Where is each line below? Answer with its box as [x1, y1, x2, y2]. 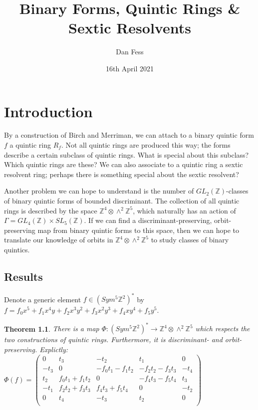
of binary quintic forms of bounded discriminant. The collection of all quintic [4, 196, 240, 205]
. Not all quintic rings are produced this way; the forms [61, 140, 231, 150]
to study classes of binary [151, 234, 229, 245]
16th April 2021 [105, 63, 154, 73]
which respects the [195, 323, 250, 334]
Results [4, 268, 43, 284]
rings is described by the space [4, 205, 97, 215]
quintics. [4, 244, 30, 254]
